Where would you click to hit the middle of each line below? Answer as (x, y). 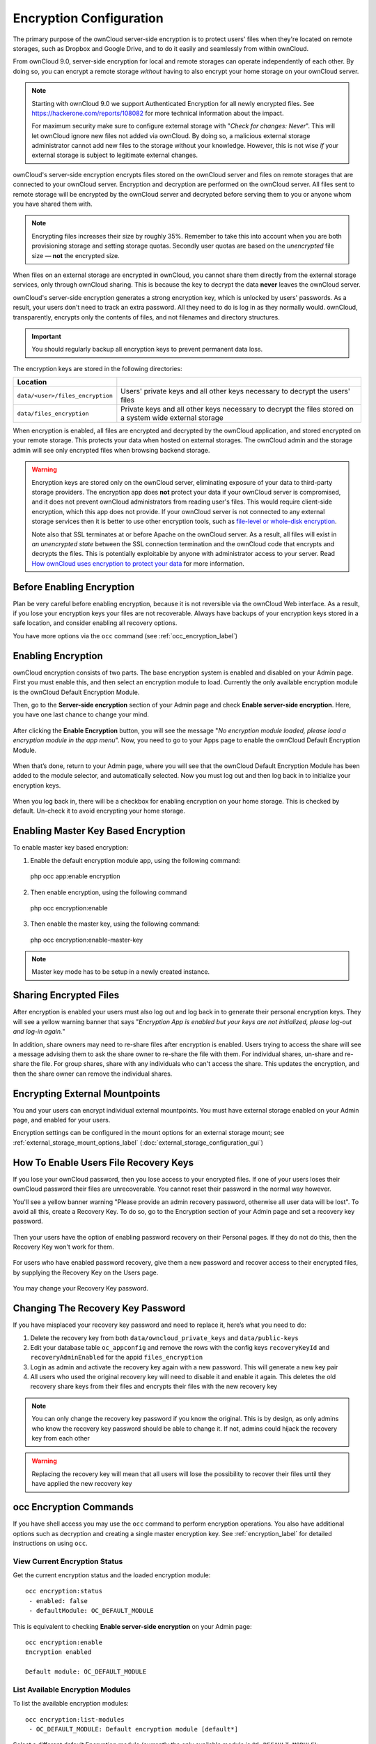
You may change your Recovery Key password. (81, 1288)
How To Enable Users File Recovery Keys (103, 1163)
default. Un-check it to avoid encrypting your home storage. (99, 811)
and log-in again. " (39, 1032)
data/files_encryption (53, 413)
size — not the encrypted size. (76, 255)
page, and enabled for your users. (62, 1120)
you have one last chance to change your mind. (81, 714)
